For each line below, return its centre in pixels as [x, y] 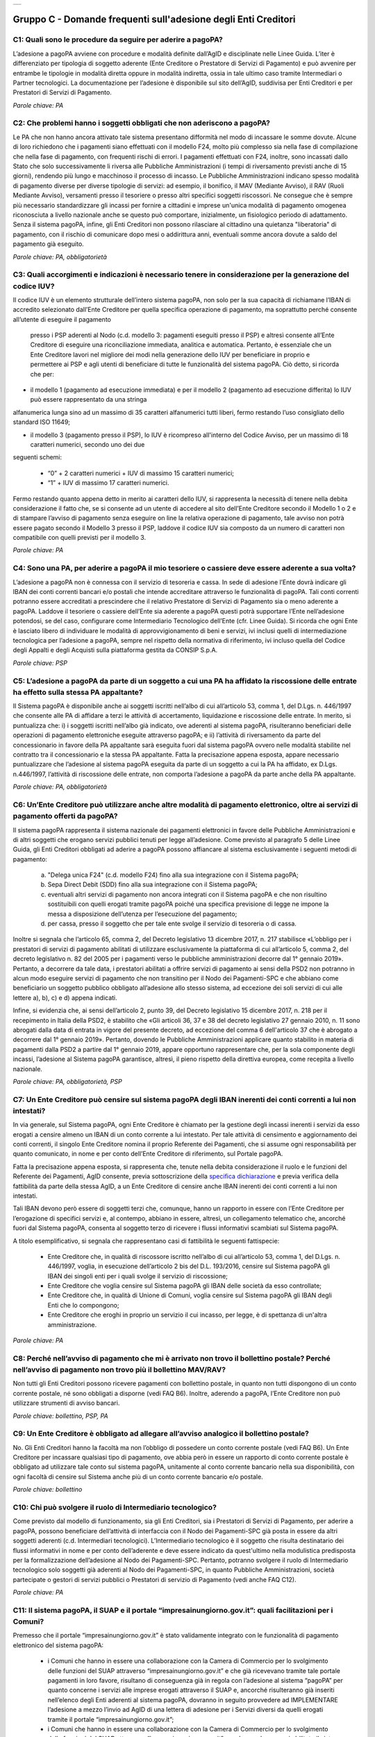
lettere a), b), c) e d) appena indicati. [65, 998]
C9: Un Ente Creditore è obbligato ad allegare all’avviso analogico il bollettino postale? [161, 1433]
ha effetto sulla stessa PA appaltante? [78, 692]
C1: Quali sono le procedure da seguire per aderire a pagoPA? [118, 40]
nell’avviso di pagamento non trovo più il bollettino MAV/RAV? [119, 1369]
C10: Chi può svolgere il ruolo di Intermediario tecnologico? [115, 1507]
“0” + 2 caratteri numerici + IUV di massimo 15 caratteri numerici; [141, 473]
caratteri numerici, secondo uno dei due [87, 444]
